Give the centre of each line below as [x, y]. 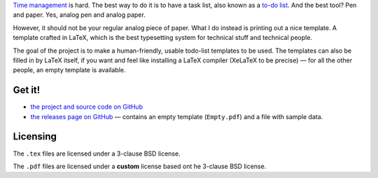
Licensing [35, 137]
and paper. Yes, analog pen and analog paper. [79, 15]
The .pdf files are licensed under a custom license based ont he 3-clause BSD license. [140, 166]
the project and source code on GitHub [87, 107]
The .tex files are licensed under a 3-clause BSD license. [97, 153]
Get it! [27, 90]
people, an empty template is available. [69, 70]
